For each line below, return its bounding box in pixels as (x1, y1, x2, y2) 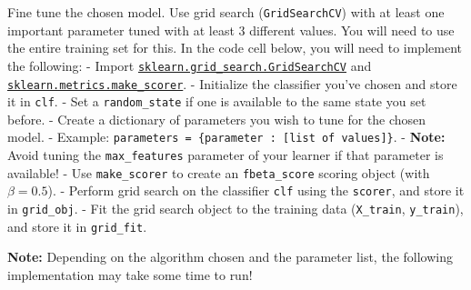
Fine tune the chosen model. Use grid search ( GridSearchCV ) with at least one (7, 3, 445, 21)
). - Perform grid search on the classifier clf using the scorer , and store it (47, 181, 465, 200)
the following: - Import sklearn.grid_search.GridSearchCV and (7, 55, 372, 75)
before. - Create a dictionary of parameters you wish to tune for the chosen (7, 109, 426, 128)
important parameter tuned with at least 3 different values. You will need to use (7, 20, 455, 39)
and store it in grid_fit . (7, 216, 147, 235)
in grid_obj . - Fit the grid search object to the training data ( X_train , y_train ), (7, 199, 464, 218)
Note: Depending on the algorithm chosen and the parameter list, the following (7, 247, 453, 266)
